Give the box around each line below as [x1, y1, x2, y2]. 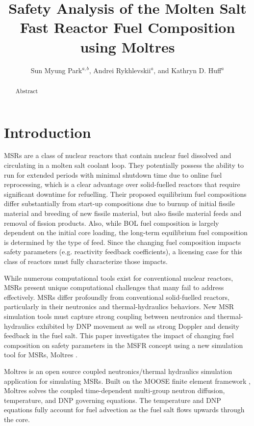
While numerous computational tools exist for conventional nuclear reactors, [4, 272, 233, 283]
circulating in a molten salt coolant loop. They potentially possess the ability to [4, 160, 244, 170]
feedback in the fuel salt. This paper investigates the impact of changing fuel [4, 330, 234, 341]
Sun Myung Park [30, 65, 82, 75]
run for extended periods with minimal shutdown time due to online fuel [4, 169, 222, 180]
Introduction [4, 122, 91, 142]
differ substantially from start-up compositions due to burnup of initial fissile [4, 198, 235, 209]
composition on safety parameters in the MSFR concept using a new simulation [4, 340, 243, 350]
